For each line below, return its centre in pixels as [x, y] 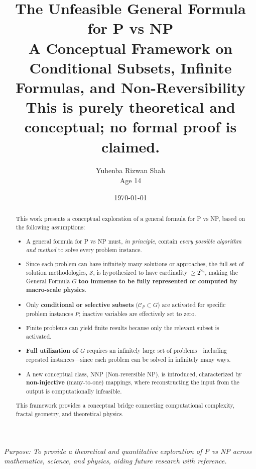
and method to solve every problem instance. [84, 249]
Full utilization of [52, 351]
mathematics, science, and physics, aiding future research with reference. [115, 461]
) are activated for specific [192, 304]
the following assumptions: [50, 227]
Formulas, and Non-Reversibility [131, 87]
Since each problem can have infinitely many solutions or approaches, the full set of [135, 264]
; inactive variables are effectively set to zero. [137, 313]
